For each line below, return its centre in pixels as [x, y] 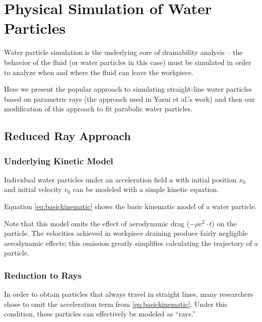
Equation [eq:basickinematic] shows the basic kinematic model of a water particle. [130, 206]
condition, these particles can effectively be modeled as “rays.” [100, 314]
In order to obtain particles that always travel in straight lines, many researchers [129, 294]
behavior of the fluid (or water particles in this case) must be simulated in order [128, 62]
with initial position [206, 179]
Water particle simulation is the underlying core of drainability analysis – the [123, 52]
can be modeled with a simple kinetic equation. [146, 189]
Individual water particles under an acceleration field [86, 179]
